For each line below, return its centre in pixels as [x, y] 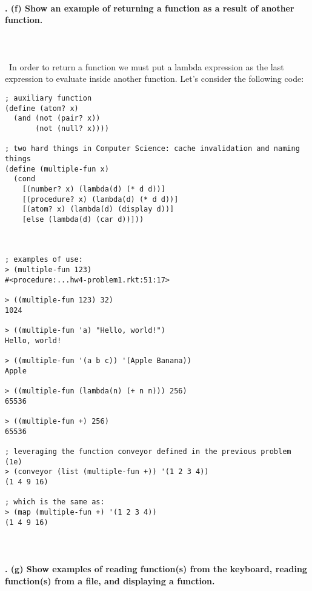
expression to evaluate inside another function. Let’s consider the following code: [154, 78]
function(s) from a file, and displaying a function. [110, 580]
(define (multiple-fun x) [57, 169]
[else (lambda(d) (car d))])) [83, 219]
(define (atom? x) [42, 108]
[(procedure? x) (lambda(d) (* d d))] [100, 199]
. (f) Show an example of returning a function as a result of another [150, 8]
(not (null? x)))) [72, 128]
